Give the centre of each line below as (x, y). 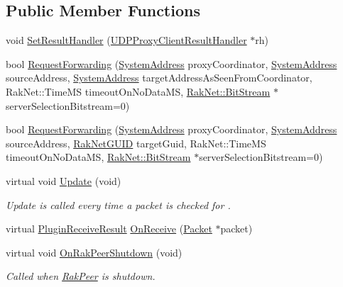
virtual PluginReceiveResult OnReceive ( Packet (109, 229)
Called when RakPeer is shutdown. (81, 276)
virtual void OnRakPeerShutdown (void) (94, 252)
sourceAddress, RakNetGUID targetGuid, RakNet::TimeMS (136, 143)
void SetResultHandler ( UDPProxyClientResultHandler (126, 40)
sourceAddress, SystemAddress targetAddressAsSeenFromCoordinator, (159, 78)
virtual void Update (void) (64, 180)
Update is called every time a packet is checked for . (118, 204)
